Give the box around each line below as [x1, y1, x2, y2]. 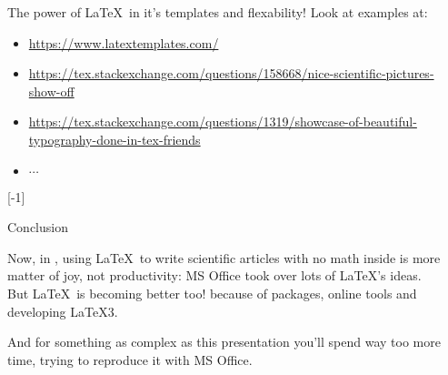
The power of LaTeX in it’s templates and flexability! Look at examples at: [7, 3, 428, 21]
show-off [28, 81, 75, 100]
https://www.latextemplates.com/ [28, 33, 219, 52]
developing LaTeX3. [7, 301, 118, 320]
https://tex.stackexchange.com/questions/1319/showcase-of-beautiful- [28, 112, 417, 131]
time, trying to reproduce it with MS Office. [7, 350, 253, 369]
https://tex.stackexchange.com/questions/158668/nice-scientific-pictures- [28, 64, 434, 83]
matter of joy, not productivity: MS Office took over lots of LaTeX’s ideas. [7, 266, 422, 285]
